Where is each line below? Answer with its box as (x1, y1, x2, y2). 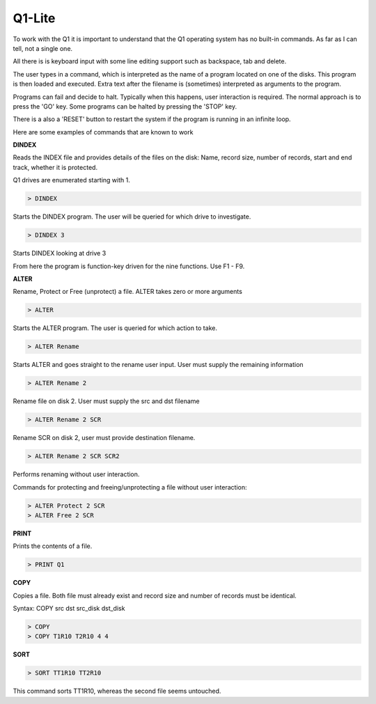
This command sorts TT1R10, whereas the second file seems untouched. (13, 687, 221, 696)
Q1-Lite (13, 10, 56, 26)
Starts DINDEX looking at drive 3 (13, 249, 107, 258)
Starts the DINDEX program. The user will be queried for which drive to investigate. (13, 212, 251, 221)
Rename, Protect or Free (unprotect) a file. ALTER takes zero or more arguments (13, 288, 243, 296)
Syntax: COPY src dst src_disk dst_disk (13, 604, 125, 613)
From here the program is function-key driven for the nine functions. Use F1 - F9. (13, 262, 245, 270)
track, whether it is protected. (13, 163, 97, 171)
